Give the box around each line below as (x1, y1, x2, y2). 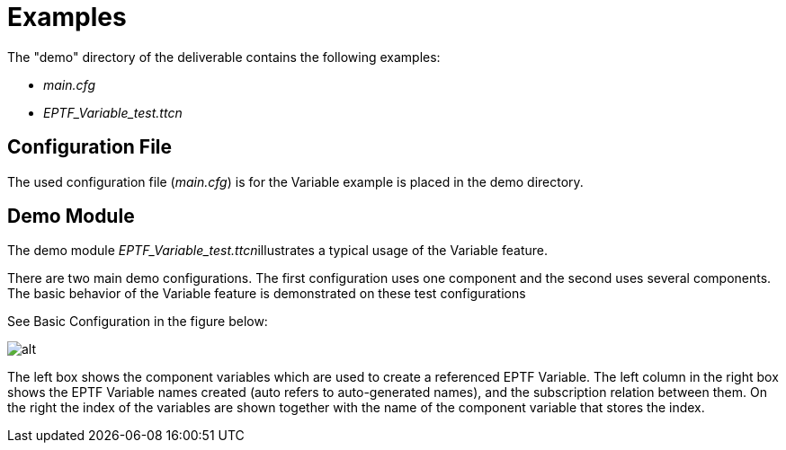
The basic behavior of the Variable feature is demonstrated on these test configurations (7, 286, 526, 302)
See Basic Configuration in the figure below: (7, 313, 268, 330)
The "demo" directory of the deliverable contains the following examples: (7, 49, 441, 65)
